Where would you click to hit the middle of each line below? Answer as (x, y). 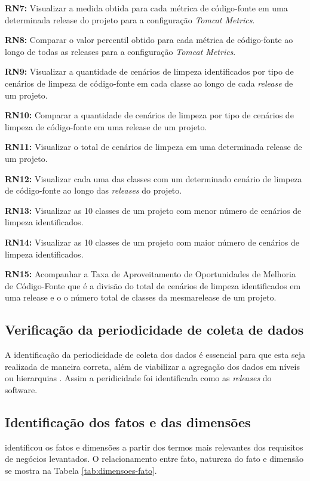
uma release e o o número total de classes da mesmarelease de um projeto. (141, 297)
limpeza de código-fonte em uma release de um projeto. (106, 126)
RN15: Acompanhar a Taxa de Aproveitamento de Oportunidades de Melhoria (150, 274)
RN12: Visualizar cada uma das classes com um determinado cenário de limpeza (154, 178)
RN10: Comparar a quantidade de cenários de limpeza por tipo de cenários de (149, 115)
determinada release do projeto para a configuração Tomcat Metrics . (130, 19)
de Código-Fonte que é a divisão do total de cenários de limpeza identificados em (153, 285)
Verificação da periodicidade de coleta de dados (154, 330)
